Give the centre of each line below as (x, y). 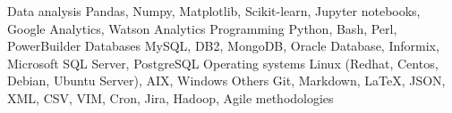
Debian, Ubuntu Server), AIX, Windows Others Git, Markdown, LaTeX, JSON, (226, 81)
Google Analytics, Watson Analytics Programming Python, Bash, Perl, (202, 28)
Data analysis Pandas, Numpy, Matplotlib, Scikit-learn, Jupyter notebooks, (214, 11)
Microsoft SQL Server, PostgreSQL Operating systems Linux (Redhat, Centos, (223, 63)
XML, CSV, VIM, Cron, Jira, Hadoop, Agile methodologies (171, 97)
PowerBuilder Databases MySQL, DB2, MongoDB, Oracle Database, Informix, (223, 46)
